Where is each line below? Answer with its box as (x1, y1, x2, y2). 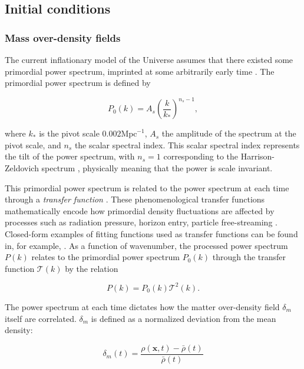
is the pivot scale (39, 127, 100, 139)
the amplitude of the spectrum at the (161, 127, 296, 139)
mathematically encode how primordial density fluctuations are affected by (5, 204, 275, 217)
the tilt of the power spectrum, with (5, 150, 135, 162)
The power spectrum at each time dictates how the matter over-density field (5, 300, 280, 313)
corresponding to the (163, 150, 239, 162)
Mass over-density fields (5, 30, 121, 45)
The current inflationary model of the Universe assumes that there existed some (5, 54, 293, 65)
